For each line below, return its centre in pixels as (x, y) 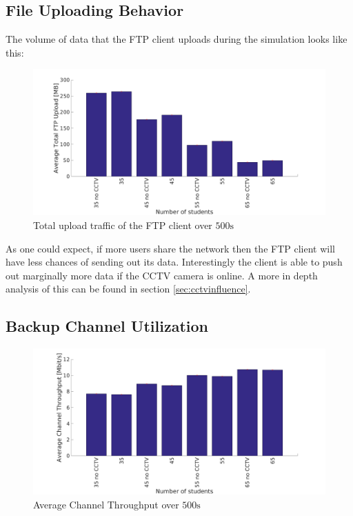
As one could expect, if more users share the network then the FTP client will (170, 248)
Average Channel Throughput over (106, 504)
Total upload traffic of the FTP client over (123, 225)
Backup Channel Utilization (107, 326)
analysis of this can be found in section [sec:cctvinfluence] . (128, 289)
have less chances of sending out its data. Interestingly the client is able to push (174, 262)
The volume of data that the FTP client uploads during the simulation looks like (176, 39)
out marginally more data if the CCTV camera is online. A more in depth (162, 275)
